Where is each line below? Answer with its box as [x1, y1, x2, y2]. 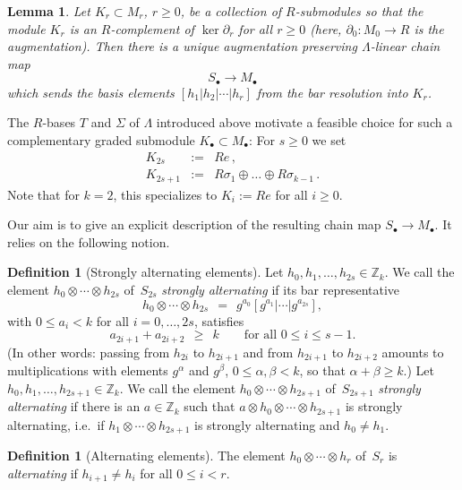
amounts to [381, 342, 444, 361]
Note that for [7, 185, 80, 203]
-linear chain [370, 37, 441, 56]
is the [414, 19, 444, 38]
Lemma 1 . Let [7, 2, 90, 20]
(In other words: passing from [7, 342, 170, 361]
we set [312, 131, 346, 150]
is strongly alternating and [194, 415, 340, 434]
